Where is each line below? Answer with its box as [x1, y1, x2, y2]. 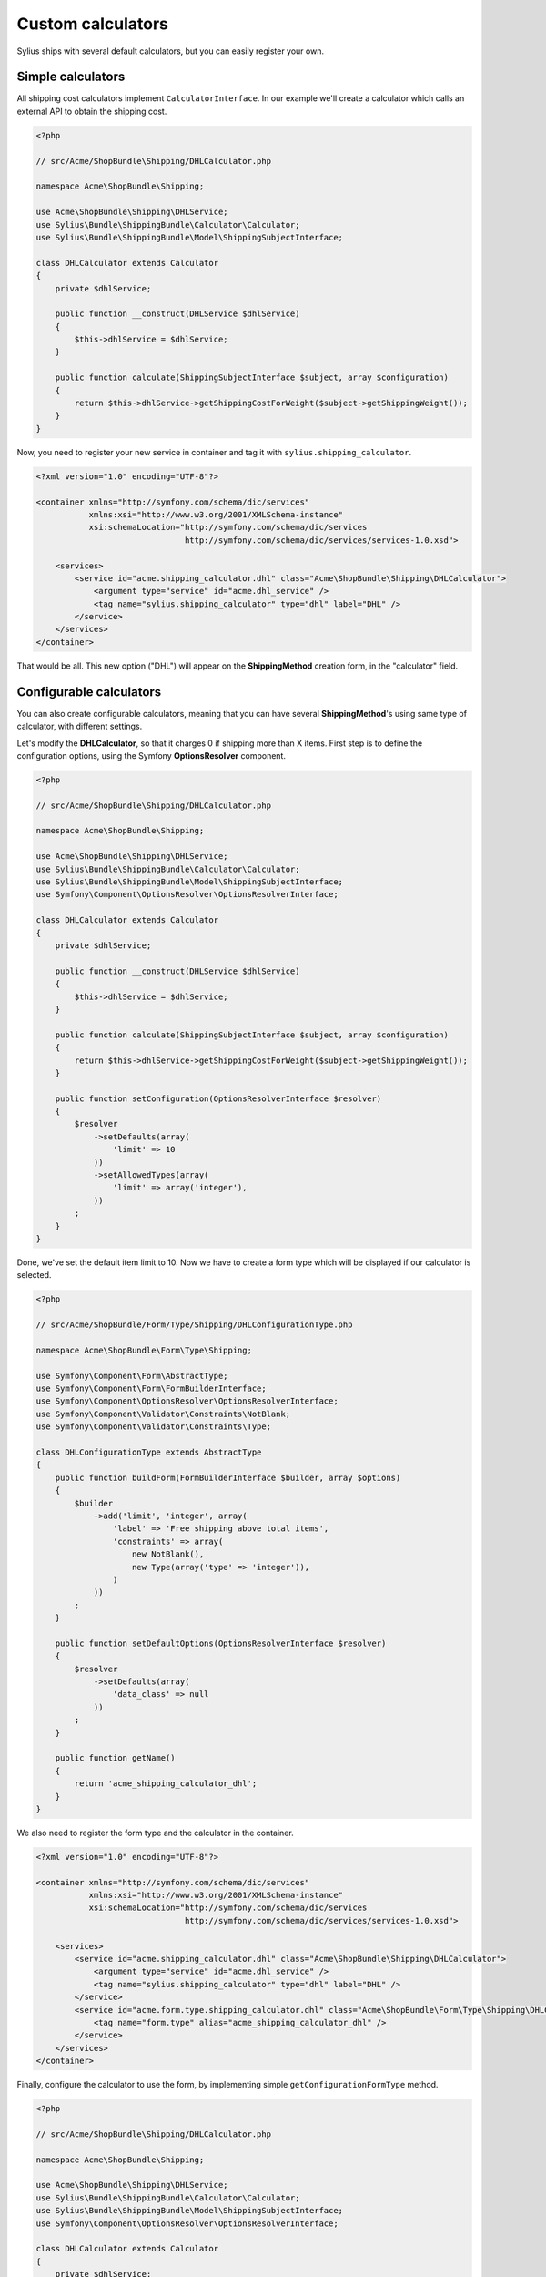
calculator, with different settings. [16, 720, 143, 732]
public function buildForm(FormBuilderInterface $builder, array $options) [55, 1472, 401, 1483]
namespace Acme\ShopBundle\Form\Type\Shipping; [35, 1344, 252, 1355]
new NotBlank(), [132, 1549, 205, 1559]
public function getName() [55, 1753, 177, 1763]
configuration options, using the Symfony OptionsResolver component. [16, 750, 287, 761]
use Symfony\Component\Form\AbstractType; [35, 1371, 228, 1381]
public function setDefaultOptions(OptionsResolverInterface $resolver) [55, 1638, 387, 1649]
